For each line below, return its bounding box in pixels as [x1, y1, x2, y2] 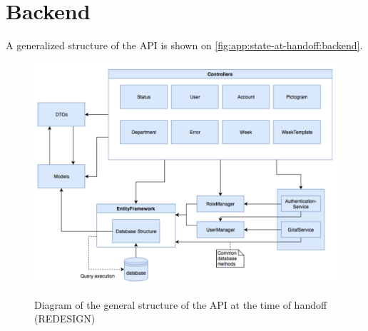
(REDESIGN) [34, 311, 96, 326]
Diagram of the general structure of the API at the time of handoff [34, 297, 327, 312]
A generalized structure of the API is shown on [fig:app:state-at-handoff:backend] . [6, 38, 363, 53]
